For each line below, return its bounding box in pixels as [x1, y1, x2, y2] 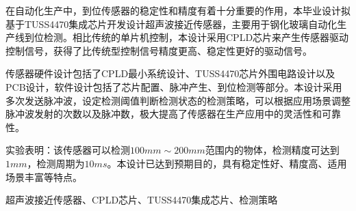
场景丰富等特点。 [5, 169, 82, 184]
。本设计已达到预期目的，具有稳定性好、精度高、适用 [107, 156, 347, 170]
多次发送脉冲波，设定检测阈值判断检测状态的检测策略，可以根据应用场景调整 [5, 93, 351, 107]
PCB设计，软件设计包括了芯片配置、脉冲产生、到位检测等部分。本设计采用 [5, 79, 342, 94]
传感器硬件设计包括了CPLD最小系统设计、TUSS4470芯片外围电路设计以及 [5, 66, 335, 81]
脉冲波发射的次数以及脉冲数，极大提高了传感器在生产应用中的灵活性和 [5, 107, 322, 121]
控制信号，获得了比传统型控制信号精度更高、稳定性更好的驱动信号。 [5, 43, 312, 57]
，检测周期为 [27, 156, 85, 170]
